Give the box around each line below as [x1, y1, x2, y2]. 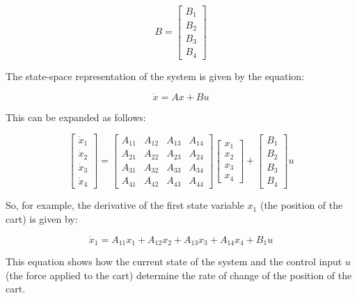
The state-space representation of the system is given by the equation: [6, 68, 305, 83]
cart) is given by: [6, 211, 78, 226]
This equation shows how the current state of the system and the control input [6, 254, 342, 269]
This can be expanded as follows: [6, 109, 146, 124]
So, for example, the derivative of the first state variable [6, 198, 244, 212]
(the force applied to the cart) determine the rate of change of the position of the [6, 267, 352, 282]
